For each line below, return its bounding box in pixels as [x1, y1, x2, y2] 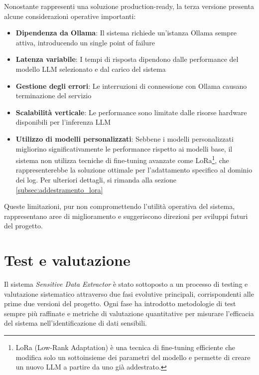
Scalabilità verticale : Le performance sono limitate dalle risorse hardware [15, 107, 247, 117]
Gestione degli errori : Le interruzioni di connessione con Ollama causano [15, 80, 247, 91]
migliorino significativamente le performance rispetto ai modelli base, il [15, 143, 233, 154]
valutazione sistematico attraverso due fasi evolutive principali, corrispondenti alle [4, 288, 254, 299]
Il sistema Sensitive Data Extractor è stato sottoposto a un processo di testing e [4, 279, 248, 289]
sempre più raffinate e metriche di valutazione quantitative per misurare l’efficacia [4, 308, 254, 318]
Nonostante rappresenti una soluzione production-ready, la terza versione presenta [4, 1, 254, 11]
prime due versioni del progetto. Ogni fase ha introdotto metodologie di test [4, 298, 236, 309]
